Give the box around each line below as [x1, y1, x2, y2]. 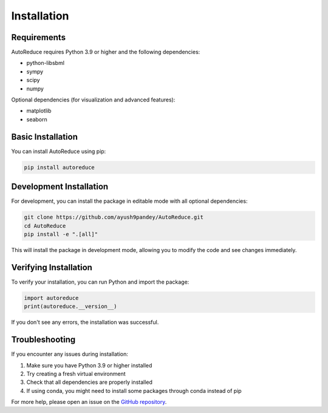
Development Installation [11, 182, 109, 192]
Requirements [11, 32, 66, 43]
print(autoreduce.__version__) [24, 303, 118, 310]
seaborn [26, 115, 48, 123]
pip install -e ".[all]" [24, 231, 98, 237]
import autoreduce [24, 295, 79, 301]
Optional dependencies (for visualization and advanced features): [11, 96, 176, 103]
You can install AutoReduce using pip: [11, 148, 106, 155]
